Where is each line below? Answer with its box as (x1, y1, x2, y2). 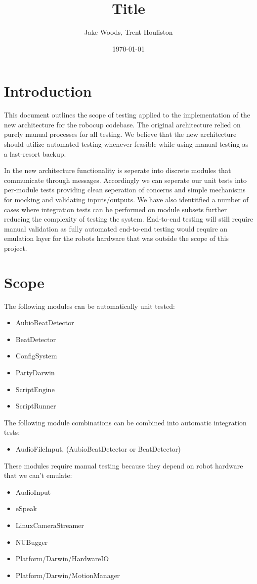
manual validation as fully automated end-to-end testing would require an (4, 223, 228, 234)
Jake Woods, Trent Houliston (84, 27, 173, 37)
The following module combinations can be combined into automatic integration (4, 417, 247, 427)
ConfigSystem (15, 350, 57, 361)
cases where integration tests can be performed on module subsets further (4, 204, 227, 214)
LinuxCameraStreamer (15, 520, 84, 530)
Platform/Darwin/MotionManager (15, 570, 120, 580)
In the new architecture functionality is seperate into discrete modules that (4, 165, 231, 175)
